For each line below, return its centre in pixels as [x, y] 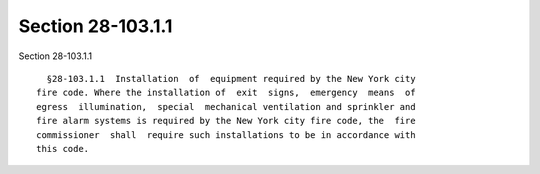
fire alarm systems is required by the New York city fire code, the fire [226, 121]
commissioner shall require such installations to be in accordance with [226, 134]
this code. [63, 148]
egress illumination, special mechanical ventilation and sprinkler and [226, 106]
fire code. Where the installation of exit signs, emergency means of [226, 93]
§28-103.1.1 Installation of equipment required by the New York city [231, 78]
